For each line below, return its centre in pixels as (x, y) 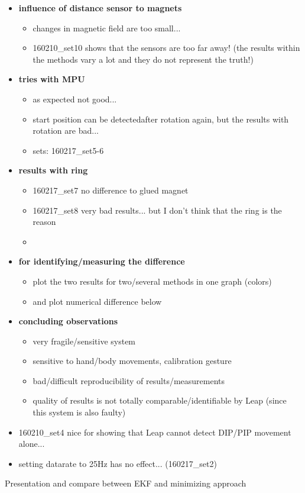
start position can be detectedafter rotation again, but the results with (161, 119)
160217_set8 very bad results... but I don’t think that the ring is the (157, 210)
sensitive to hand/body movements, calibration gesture (132, 361)
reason (44, 222)
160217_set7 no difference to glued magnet (111, 190)
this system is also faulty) (79, 412)
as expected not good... (75, 99)
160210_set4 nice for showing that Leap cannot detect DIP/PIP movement (155, 432)
